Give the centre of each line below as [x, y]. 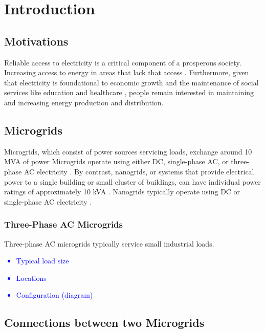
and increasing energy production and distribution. [84, 102]
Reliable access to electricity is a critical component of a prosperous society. [123, 62]
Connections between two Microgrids [104, 323]
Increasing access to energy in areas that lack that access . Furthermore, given [127, 72]
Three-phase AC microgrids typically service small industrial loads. [109, 243]
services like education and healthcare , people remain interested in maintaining [129, 92]
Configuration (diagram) [54, 295]
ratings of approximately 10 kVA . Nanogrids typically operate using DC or [122, 192]
